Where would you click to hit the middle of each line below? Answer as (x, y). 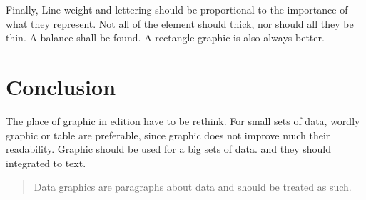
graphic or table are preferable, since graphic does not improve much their (168, 135)
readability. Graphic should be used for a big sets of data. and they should (169, 149)
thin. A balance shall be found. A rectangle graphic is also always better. (165, 37)
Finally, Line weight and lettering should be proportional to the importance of (177, 9)
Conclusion (61, 86)
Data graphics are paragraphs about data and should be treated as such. (193, 187)
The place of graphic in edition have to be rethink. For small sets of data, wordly (183, 120)
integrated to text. (46, 162)
